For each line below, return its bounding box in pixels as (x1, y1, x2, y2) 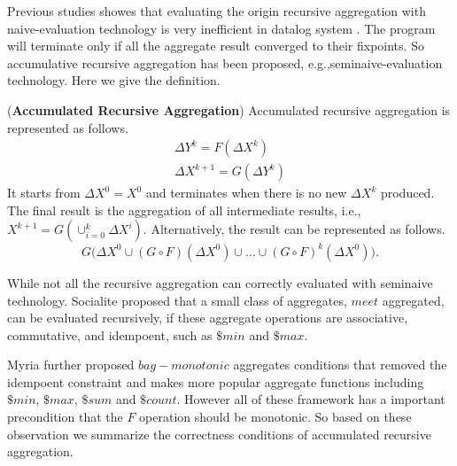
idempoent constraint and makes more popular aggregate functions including (7, 372, 424, 391)
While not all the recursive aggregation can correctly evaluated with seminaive (7, 273, 433, 291)
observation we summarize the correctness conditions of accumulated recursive (7, 424, 431, 443)
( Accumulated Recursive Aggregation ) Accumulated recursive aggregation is (7, 100, 451, 119)
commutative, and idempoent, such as (7, 325, 213, 344)
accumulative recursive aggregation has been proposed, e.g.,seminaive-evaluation (7, 53, 443, 72)
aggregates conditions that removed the (233, 355, 447, 374)
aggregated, (382, 291, 445, 309)
